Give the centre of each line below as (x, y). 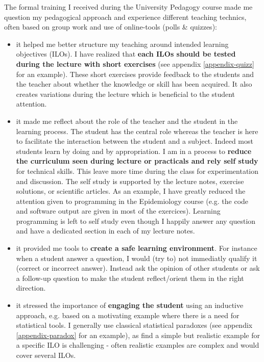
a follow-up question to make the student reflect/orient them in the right (130, 278)
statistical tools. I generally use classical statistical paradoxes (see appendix (134, 325)
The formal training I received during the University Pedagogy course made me (128, 7)
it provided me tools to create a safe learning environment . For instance (137, 248)
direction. (31, 288)
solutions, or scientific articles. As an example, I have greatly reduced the (131, 191)
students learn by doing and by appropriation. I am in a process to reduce (134, 151)
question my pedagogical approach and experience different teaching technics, (125, 17)
